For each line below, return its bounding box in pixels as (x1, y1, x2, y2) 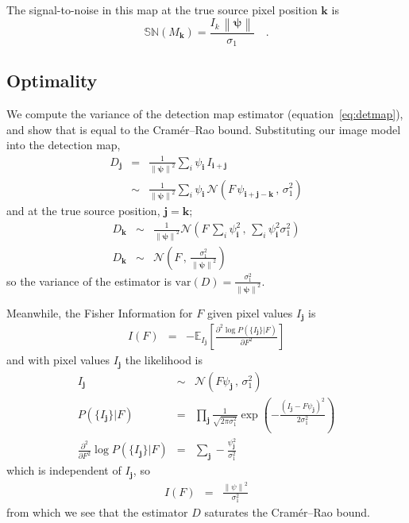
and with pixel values (6, 352, 110, 368)
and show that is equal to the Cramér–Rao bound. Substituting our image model (6, 121, 401, 137)
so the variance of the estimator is (6, 272, 172, 289)
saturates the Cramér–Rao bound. (204, 504, 370, 521)
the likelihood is (125, 352, 203, 368)
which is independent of (6, 462, 122, 479)
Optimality (6, 68, 98, 93)
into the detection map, (6, 137, 121, 153)
